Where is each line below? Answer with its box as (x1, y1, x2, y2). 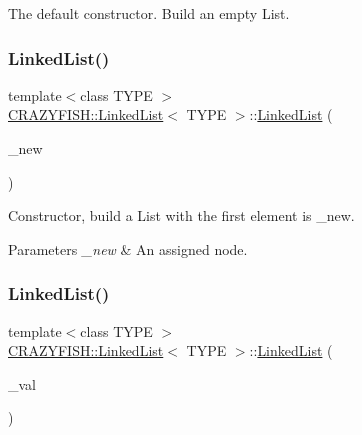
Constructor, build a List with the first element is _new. (8, 205, 355, 226)
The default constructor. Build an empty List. (8, 3, 290, 23)
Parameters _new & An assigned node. (8, 238, 248, 259)
